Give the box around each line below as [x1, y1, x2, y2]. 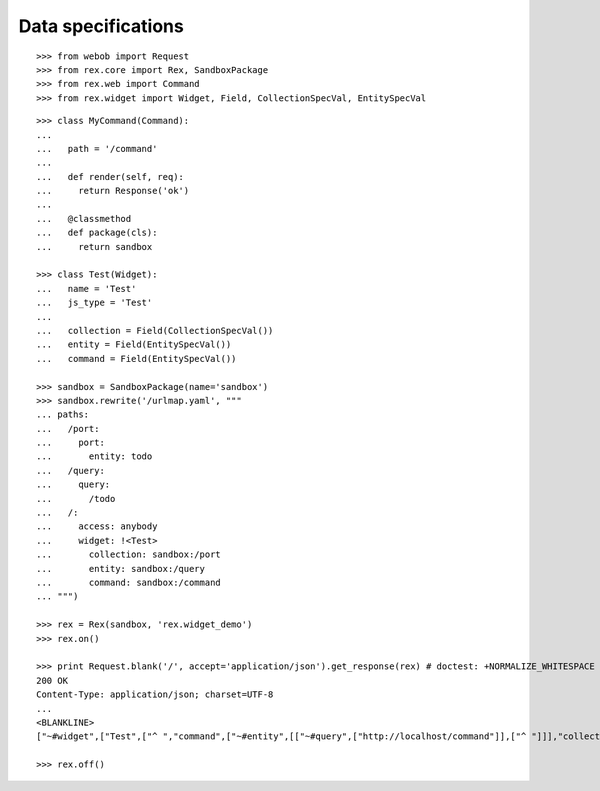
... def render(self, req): [36, 171, 185, 182]
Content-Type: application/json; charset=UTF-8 [36, 689, 274, 700]
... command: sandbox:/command [36, 577, 222, 588]
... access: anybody [36, 521, 158, 532]
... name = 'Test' [36, 283, 137, 294]
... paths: [36, 409, 90, 420]
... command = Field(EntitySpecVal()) [36, 353, 237, 364]
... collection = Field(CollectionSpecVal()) [36, 325, 274, 336]
